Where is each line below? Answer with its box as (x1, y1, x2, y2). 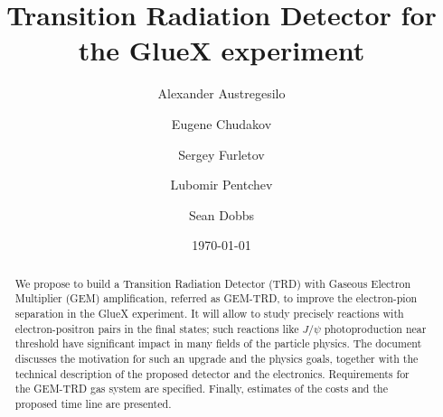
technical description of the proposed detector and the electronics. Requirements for (14, 366, 410, 381)
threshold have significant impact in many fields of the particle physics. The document (14, 336, 422, 351)
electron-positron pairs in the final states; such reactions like (14, 320, 299, 336)
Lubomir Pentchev (170, 175, 273, 194)
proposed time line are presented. (14, 395, 172, 411)
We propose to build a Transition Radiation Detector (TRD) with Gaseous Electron (14, 275, 411, 291)
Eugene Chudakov (171, 114, 272, 133)
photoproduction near (324, 320, 427, 336)
